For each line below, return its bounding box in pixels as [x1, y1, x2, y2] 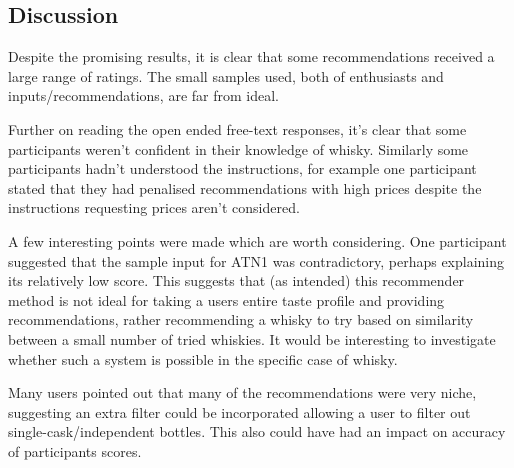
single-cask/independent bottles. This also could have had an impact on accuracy [8, 421, 506, 442]
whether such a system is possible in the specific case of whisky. [8, 348, 398, 369]
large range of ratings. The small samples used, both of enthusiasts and [8, 65, 444, 86]
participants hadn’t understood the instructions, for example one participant [8, 158, 477, 179]
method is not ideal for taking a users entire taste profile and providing [8, 289, 445, 310]
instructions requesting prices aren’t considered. [8, 197, 300, 218]
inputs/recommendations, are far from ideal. [8, 85, 279, 106]
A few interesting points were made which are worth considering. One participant [8, 230, 507, 251]
